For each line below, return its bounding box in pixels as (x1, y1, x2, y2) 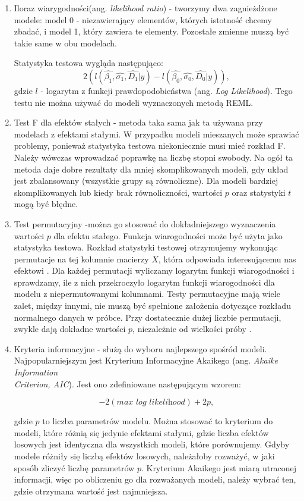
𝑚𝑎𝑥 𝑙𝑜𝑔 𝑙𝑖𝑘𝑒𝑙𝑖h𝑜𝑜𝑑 (116, 398, 185, 407)
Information (14, 366, 58, 378)
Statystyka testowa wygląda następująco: (14, 57, 163, 69)
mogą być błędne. (14, 198, 78, 210)
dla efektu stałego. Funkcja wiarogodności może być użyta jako (53, 229, 283, 242)
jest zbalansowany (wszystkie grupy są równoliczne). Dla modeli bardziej (14, 174, 278, 187)
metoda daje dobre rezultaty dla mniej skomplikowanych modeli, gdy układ (14, 162, 289, 175)
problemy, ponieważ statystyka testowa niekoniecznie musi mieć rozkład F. (14, 139, 286, 152)
